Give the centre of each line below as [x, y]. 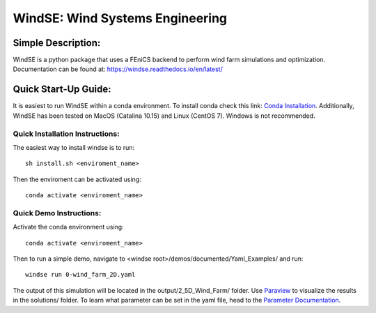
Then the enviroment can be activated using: [77, 179]
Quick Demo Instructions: [57, 213]
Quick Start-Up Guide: [62, 90]
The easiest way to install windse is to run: [74, 147]
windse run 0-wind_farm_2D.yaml [80, 275]
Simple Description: [57, 43]
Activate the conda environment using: [69, 227]
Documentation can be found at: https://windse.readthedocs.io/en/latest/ [118, 69]
